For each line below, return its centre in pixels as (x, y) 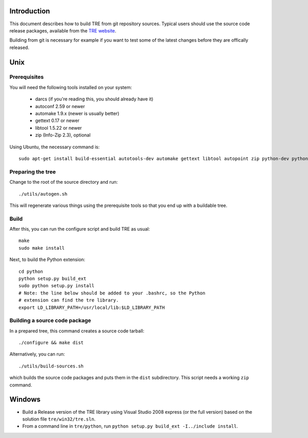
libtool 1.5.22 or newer (59, 128)
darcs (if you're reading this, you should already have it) (94, 99)
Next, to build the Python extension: (47, 259)
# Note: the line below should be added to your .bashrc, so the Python (112, 293)
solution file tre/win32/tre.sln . (59, 419)
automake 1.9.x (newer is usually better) (77, 114)
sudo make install (42, 248)
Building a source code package (50, 321)
